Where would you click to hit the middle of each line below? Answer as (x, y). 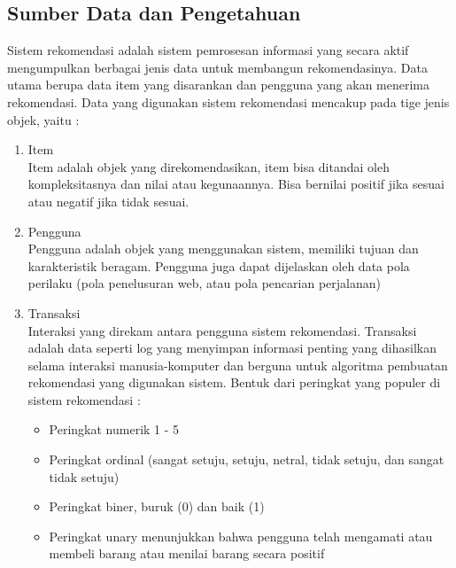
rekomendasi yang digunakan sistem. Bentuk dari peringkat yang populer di (234, 382)
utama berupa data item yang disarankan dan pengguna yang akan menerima (219, 85)
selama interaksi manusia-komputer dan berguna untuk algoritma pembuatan (238, 365)
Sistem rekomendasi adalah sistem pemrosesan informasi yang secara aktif (208, 50)
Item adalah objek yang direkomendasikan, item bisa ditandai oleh (209, 166)
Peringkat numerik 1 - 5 (114, 429)
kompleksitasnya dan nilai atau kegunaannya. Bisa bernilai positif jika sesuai (236, 184)
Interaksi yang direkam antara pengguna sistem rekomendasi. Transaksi (222, 330)
